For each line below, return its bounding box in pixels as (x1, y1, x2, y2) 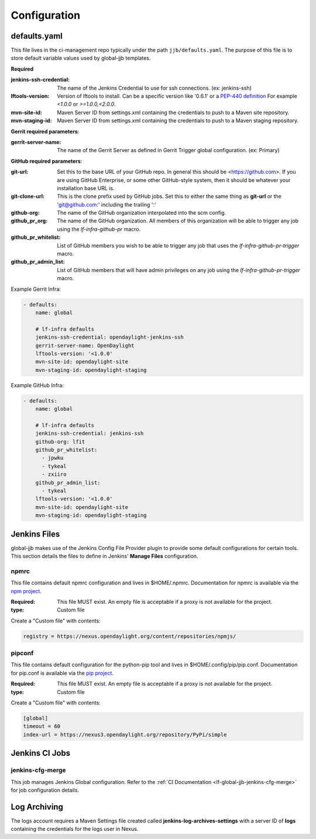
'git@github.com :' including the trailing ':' (57, 201, 156, 208)
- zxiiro (42, 471, 67, 478)
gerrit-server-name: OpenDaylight (35, 342, 135, 349)
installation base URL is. (57, 184, 115, 191)
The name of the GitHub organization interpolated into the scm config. (57, 209, 226, 216)
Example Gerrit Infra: (11, 286, 61, 293)
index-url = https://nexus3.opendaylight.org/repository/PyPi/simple (23, 731, 227, 738)
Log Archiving (11, 802, 64, 812)
